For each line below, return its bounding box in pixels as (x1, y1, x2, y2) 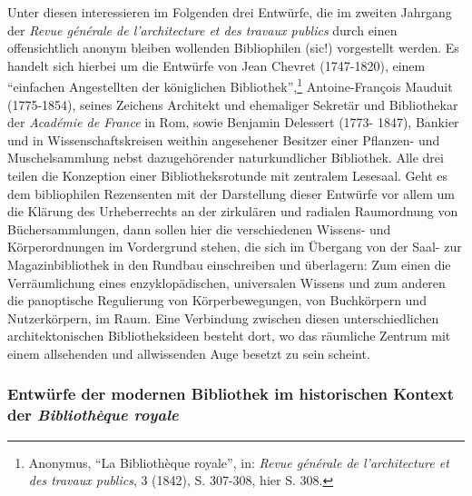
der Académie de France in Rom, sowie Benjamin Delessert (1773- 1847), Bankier (7, 113, 459, 132)
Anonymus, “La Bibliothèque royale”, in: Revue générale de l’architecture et (28, 452, 449, 471)
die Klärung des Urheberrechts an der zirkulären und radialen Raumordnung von (7, 202, 458, 221)
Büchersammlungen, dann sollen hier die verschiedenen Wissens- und (7, 219, 391, 238)
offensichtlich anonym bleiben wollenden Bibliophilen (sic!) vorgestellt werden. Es (7, 38, 459, 57)
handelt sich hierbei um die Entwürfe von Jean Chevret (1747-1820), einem (7, 55, 426, 74)
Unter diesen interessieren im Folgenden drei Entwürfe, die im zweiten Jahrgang (7, 3, 452, 21)
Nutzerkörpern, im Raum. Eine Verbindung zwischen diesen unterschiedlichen (7, 308, 439, 327)
